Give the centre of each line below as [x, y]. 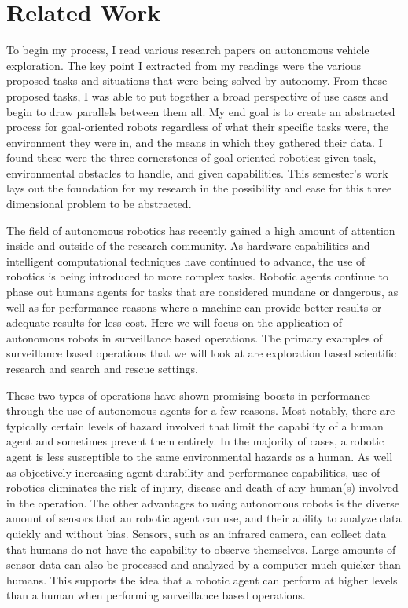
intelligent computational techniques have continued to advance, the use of [186, 260]
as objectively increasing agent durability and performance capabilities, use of [193, 472]
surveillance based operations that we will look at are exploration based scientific [201, 353]
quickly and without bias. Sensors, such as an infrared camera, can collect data [197, 533]
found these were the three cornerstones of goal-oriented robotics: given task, [191, 157]
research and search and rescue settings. [102, 368]
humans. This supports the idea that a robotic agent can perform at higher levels [202, 579]
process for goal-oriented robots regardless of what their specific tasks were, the [198, 127]
